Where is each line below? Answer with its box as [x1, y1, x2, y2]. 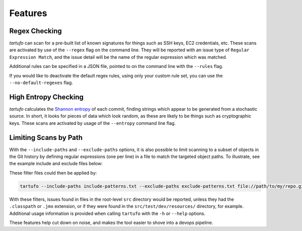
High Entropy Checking [9, 93, 84, 101]
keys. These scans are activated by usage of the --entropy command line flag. [9, 120, 176, 126]
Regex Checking [9, 27, 62, 35]
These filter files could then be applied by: [9, 170, 97, 176]
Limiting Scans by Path [9, 133, 83, 142]
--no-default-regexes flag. [9, 80, 73, 86]
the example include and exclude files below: [9, 161, 103, 167]
